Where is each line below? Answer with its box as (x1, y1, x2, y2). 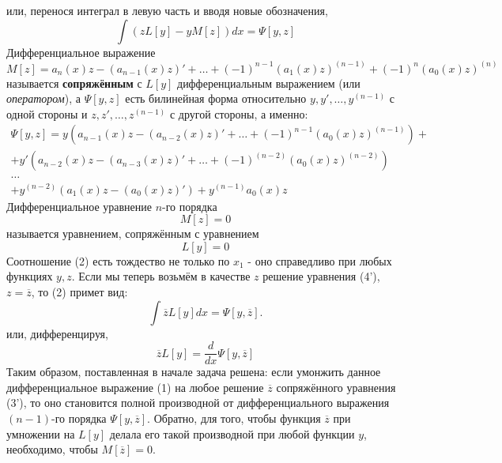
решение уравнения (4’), (262, 268, 380, 284)
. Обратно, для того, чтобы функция (147, 409, 321, 426)
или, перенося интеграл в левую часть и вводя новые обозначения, (6, 2, 328, 18)
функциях (6, 268, 53, 284)
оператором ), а (6, 90, 81, 107)
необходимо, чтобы (6, 441, 98, 457)
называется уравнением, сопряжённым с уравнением (6, 225, 259, 242)
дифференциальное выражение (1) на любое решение (6, 378, 264, 395)
